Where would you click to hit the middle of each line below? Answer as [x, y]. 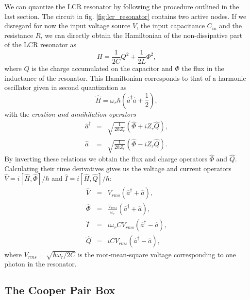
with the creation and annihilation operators [70, 114]
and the [231, 26]
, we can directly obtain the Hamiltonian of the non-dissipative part [142, 35]
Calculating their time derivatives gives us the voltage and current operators [118, 168]
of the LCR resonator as [40, 44]
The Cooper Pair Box [60, 290]
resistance [19, 35]
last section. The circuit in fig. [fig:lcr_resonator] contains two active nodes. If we [125, 16]
